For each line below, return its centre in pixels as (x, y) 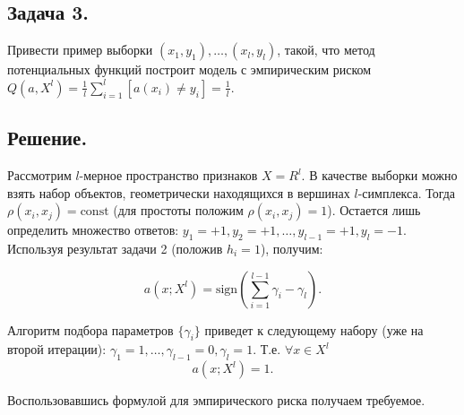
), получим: (292, 248)
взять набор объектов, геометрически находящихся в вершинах (179, 192)
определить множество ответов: (93, 230)
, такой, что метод (326, 50)
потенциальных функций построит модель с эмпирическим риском (189, 69)
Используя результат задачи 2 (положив (115, 248)
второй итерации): (57, 349)
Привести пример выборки (80, 50)
